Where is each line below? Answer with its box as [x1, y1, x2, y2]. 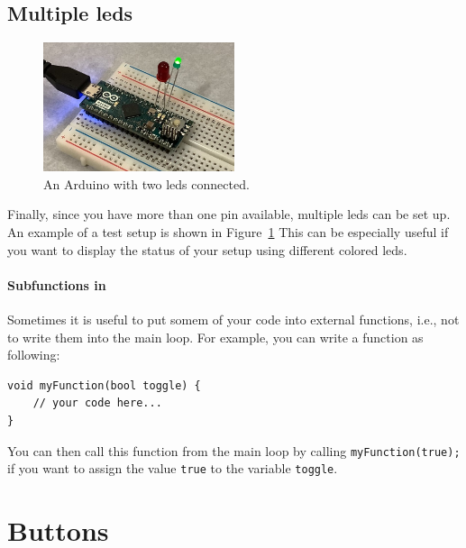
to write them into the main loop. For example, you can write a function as [7, 327, 424, 346]
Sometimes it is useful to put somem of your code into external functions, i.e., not [7, 310, 460, 329]
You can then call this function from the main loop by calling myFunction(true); [7, 441, 461, 460]
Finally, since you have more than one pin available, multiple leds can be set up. [7, 205, 451, 224]
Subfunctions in [7, 275, 106, 294]
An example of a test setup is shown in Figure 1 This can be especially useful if [7, 223, 449, 242]
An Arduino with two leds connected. [43, 174, 250, 193]
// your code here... [32, 397, 162, 410]
